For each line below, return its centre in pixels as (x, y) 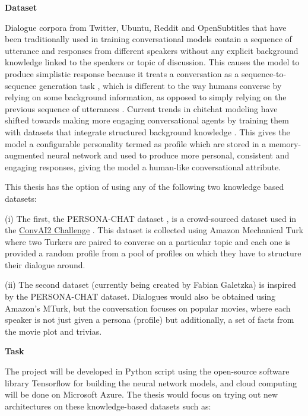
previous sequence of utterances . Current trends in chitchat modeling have (141, 108)
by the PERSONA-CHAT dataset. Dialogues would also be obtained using (140, 296)
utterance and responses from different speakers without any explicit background (152, 50)
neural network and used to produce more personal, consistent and (168, 155)
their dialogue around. (45, 264)
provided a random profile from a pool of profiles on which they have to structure (153, 253)
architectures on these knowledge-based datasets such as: (108, 406)
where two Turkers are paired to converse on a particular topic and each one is (148, 241)
